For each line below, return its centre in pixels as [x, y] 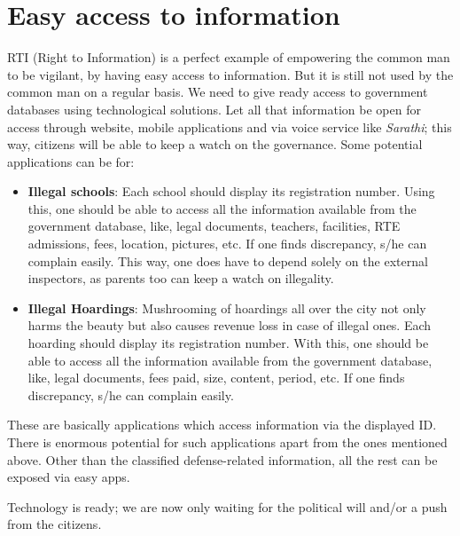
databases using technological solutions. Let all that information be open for [214, 109]
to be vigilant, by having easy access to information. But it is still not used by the [230, 74]
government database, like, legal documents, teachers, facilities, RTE [214, 226]
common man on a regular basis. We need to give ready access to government [218, 92]
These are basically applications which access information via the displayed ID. [222, 425]
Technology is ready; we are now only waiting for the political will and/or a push [227, 506]
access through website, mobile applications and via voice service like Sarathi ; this [230, 126]
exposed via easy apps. [69, 477]
